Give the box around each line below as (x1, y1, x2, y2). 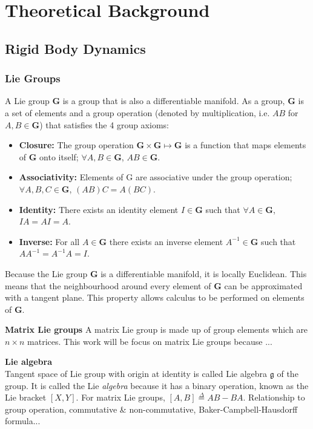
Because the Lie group (5, 267, 88, 280)
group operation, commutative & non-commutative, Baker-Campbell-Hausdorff (5, 402, 298, 415)
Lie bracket (5, 391, 47, 404)
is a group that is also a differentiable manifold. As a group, (62, 94, 285, 107)
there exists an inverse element (109, 235, 223, 247)
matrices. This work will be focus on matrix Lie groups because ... (27, 335, 272, 347)
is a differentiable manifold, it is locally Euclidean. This (100, 267, 307, 280)
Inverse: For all (19, 235, 80, 247)
